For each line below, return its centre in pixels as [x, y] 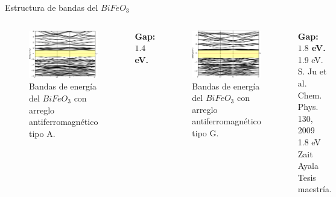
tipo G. [205, 132]
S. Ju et [312, 71]
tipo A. [42, 133]
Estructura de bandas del [52, 7]
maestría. [315, 189]
